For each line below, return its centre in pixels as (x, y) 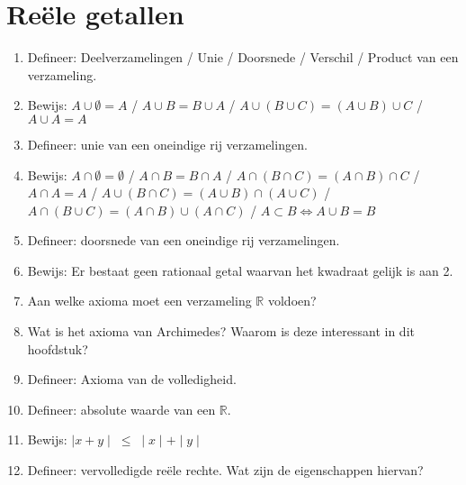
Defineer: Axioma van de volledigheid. (132, 379)
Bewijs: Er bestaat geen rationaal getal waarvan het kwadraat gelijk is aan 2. (240, 270)
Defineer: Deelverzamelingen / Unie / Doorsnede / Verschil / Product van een (243, 57)
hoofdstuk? (58, 348)
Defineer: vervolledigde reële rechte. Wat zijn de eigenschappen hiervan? (225, 470)
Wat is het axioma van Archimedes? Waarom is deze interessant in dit (221, 331)
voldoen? (292, 301)
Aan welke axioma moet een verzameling (139, 301)
